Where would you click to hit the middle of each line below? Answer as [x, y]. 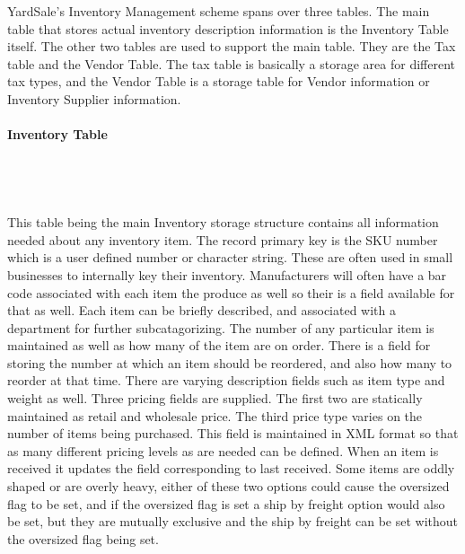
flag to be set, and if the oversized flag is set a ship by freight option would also [226, 503]
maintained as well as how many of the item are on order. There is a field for [219, 345]
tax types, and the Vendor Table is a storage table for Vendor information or [219, 81]
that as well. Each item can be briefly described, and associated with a [202, 310]
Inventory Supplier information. [94, 98]
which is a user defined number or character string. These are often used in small [230, 257]
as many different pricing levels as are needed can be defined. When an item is [223, 450]
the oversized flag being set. [83, 538]
